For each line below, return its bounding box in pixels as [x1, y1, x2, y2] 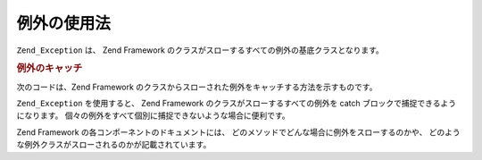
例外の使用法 [16, 13, 112, 33]
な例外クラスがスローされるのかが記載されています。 [16, 139, 212, 150]
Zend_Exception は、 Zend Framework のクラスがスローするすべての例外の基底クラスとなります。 [16, 45, 384, 55]
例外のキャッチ [16, 63, 83, 75]
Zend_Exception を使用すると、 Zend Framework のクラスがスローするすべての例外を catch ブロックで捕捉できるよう [16, 97, 457, 108]
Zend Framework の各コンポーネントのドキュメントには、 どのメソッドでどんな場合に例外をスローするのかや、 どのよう [16, 126, 461, 138]
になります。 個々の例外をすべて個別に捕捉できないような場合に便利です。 [16, 110, 290, 121]
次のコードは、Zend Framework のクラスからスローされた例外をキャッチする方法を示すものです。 [16, 81, 378, 92]
